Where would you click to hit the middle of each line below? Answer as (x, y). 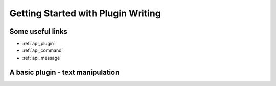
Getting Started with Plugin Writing (85, 13)
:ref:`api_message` (42, 58)
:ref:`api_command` (43, 50)
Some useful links (39, 31)
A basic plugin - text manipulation (64, 72)
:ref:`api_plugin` (39, 44)
